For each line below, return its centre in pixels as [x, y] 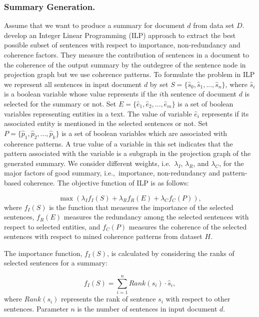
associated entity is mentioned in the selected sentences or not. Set [106, 123]
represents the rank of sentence [108, 299]
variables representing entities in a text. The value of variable [98, 113]
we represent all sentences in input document [73, 84]
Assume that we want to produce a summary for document [94, 25]
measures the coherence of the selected [188, 226]
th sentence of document [199, 94]
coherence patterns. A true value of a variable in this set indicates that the [118, 143]
